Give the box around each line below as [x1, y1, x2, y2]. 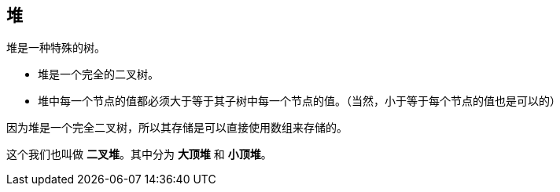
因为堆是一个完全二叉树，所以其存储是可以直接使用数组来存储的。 [6, 121, 348, 135]
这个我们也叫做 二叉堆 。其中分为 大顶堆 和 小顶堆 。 [6, 147, 272, 161]
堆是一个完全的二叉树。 [38, 67, 159, 82]
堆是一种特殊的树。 [6, 41, 105, 55]
